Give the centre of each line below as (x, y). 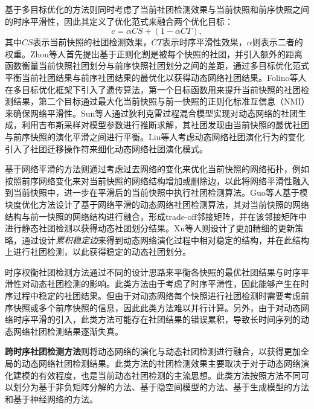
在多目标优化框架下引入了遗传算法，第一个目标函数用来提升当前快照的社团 (153, 89)
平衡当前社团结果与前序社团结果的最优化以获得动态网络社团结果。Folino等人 (156, 77)
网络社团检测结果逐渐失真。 (68, 331)
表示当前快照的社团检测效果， (92, 42)
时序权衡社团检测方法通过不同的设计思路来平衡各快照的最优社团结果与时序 (153, 272)
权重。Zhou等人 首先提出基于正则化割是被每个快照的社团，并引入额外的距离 (154, 53)
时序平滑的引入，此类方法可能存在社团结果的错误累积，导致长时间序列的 (157, 319)
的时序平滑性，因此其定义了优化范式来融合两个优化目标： (119, 21)
